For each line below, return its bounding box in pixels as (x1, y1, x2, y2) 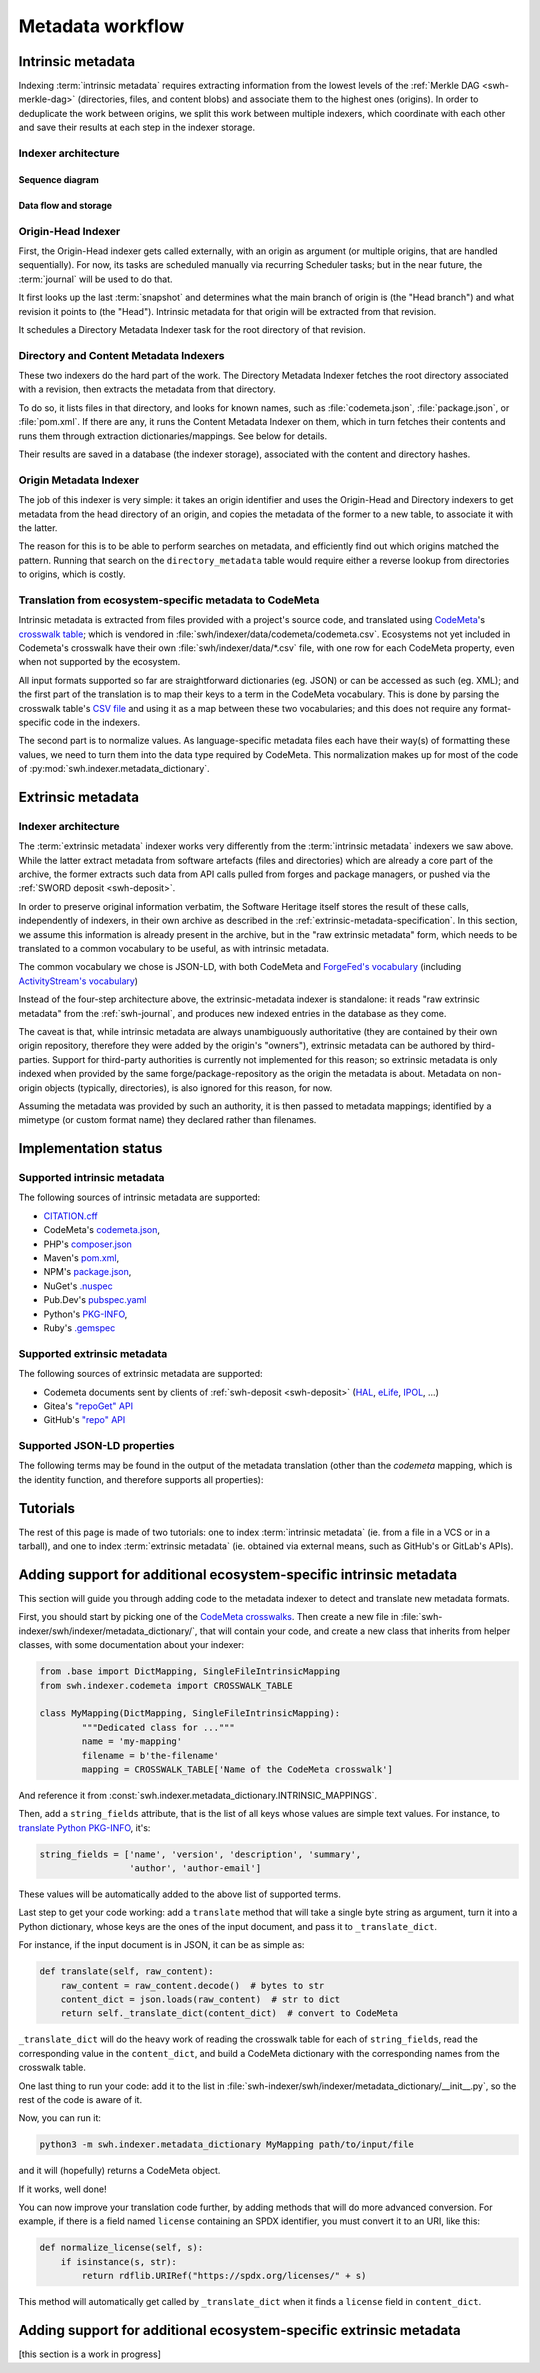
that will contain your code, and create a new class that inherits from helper (199, 1625, 511, 1637)
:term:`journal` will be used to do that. (18, 273, 174, 285)
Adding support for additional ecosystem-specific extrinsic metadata (18, 2322, 461, 2339)
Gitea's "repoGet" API (43, 1400, 134, 1412)
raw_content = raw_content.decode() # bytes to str (60, 1980, 325, 1991)
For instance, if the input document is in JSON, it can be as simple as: (18, 1939, 305, 1951)
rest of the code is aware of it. (18, 2093, 143, 2105)
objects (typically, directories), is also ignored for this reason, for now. (44, 1081, 333, 1094)
